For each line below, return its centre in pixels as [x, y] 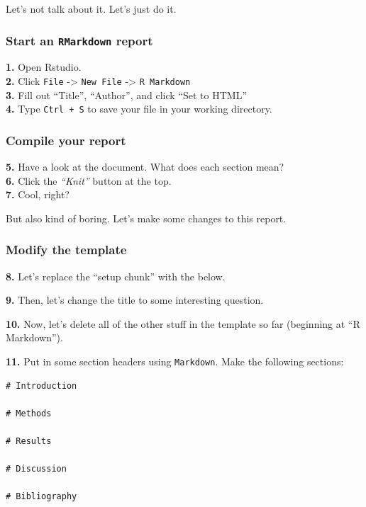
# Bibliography [41, 497]
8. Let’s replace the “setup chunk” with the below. [116, 276]
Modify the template [66, 250]
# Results [29, 442]
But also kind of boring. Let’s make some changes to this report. [146, 218]
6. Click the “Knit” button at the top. [89, 180]
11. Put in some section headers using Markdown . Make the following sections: [175, 361]
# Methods [29, 413]
